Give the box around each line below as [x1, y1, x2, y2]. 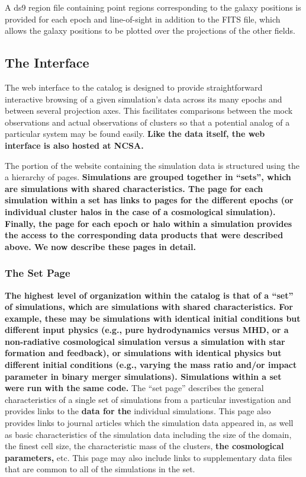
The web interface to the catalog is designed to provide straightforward [5, 81, 263, 93]
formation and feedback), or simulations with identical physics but [5, 347, 282, 359]
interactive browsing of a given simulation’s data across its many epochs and [5, 92, 282, 105]
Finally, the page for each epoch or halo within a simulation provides [5, 217, 292, 229]
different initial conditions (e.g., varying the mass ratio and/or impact [5, 358, 297, 371]
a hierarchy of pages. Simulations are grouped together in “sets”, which [5, 171, 291, 183]
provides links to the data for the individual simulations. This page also [5, 405, 271, 417]
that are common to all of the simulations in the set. [5, 463, 195, 475]
